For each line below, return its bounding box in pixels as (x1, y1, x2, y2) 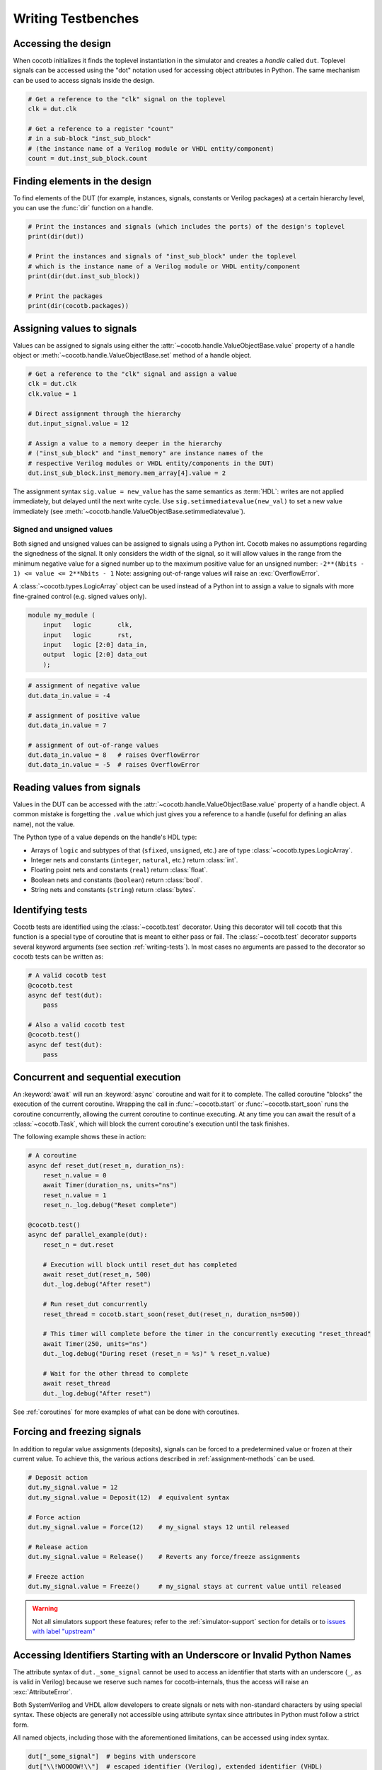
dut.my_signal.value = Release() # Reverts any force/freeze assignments (28, 1553, 301, 1561)
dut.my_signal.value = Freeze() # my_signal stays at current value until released (28, 1582, 342, 1591)
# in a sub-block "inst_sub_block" (28, 135, 151, 143)
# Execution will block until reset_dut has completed (42, 1260, 237, 1269)
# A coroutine (28, 1151, 77, 1160)
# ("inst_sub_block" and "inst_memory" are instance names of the (28, 450, 263, 457)
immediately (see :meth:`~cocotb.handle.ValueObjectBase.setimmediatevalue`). (13, 507, 245, 515)
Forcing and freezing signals (13, 1426, 141, 1438)
